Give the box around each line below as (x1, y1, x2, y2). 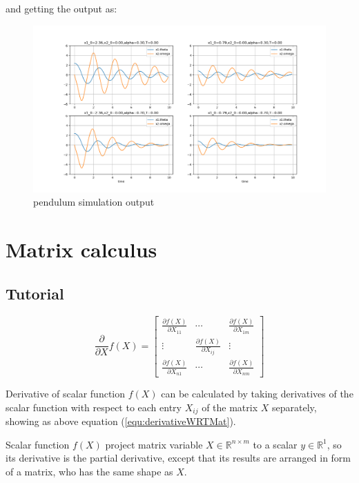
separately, (271, 400, 317, 414)
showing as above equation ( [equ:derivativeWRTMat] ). (6, 414, 236, 428)
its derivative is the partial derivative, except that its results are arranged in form (6, 451, 351, 465)
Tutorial (6, 282, 64, 304)
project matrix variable (105, 437, 203, 451)
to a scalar (253, 437, 298, 451)
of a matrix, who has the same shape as (6, 464, 173, 479)
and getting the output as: (6, 1, 117, 15)
